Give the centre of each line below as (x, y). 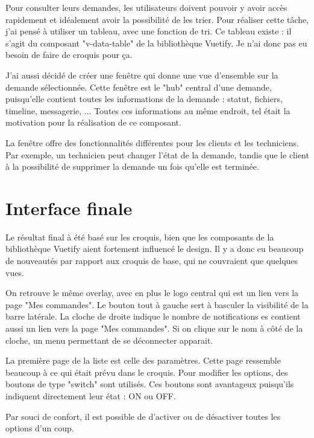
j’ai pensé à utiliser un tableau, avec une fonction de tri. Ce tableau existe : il (149, 31)
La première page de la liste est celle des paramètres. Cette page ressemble (143, 360)
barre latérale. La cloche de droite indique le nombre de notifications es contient (153, 316)
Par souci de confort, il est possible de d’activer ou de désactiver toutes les (143, 416)
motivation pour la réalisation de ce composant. (93, 122)
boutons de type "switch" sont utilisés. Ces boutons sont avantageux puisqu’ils (150, 384)
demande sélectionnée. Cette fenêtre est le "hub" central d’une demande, (139, 87)
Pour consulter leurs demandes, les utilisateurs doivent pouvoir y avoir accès (146, 7)
